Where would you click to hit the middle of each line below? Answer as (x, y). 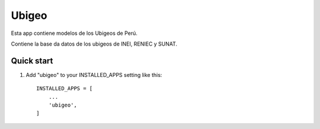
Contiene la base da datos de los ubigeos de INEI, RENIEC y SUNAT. (94, 44)
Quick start (32, 61)
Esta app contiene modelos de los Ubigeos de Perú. (74, 33)
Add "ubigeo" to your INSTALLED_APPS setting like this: (94, 75)
